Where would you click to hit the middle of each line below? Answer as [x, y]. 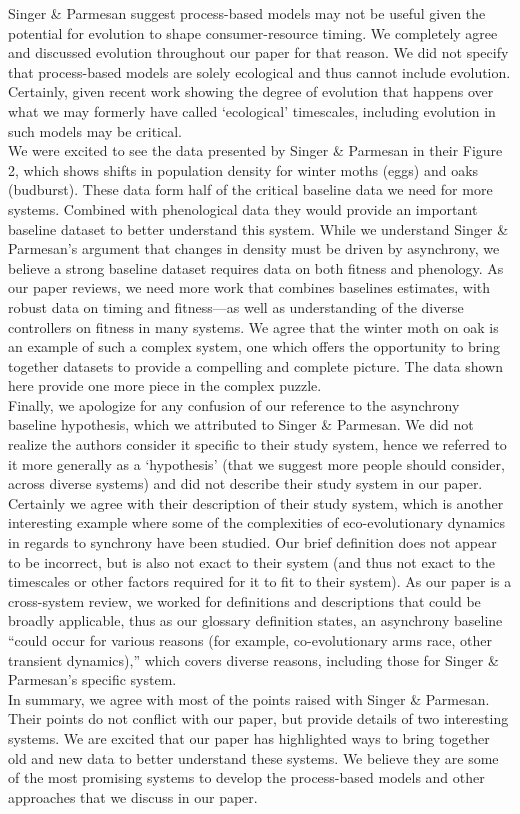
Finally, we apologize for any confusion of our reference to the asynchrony [234, 404]
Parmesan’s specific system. [92, 679]
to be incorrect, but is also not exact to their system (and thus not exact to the [251, 561]
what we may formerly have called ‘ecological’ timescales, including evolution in [252, 110]
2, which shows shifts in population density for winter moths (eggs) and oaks [243, 169]
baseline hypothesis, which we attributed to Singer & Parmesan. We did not [241, 424]
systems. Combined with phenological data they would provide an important [243, 208]
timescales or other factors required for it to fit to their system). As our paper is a [260, 581]
